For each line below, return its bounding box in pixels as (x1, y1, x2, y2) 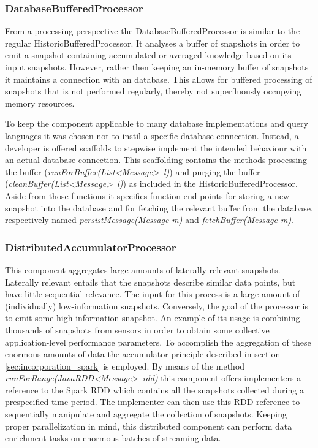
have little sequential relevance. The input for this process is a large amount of (5, 287, 300, 300)
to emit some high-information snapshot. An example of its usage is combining (5, 311, 300, 324)
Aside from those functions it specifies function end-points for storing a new (5, 189, 290, 202)
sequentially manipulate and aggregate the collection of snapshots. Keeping (5, 408, 287, 420)
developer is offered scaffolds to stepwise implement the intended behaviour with (5, 141, 307, 154)
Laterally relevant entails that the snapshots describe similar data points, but (5, 275, 296, 288)
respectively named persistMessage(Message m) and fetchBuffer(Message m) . (5, 213, 294, 226)
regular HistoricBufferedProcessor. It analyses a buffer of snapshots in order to (5, 36, 300, 49)
